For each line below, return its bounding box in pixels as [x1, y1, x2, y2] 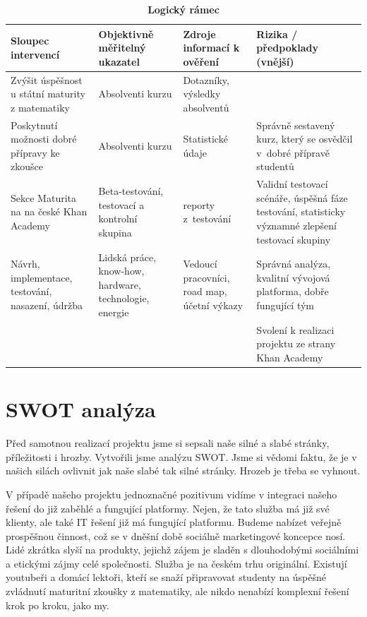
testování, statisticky [256, 204, 346, 219]
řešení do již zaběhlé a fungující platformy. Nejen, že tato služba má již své [6, 501, 330, 515]
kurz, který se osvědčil [256, 131, 353, 146]
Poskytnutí [11, 117, 58, 132]
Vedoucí [183, 256, 217, 271]
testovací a [98, 197, 145, 212]
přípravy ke [11, 145, 60, 160]
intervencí [11, 47, 60, 61]
